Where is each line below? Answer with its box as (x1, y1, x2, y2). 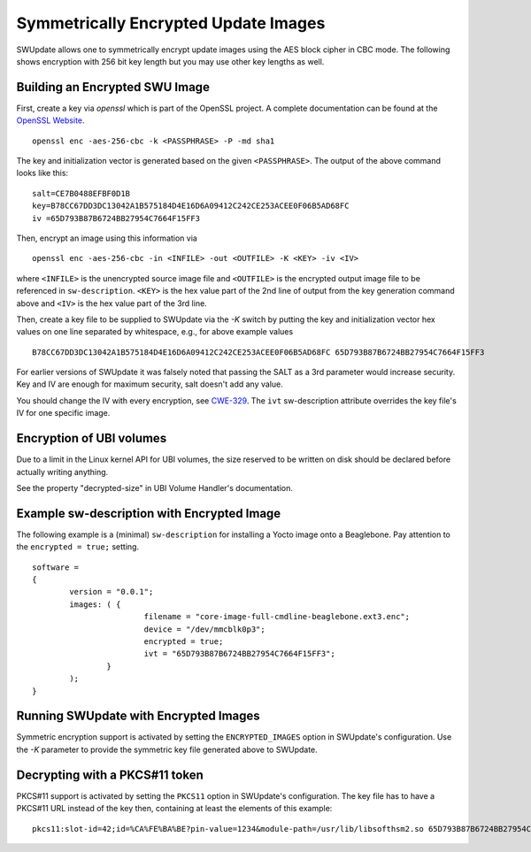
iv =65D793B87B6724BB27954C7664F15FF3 (32, 213, 201, 223)
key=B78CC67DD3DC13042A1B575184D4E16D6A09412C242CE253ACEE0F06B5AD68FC (32, 201, 350, 211)
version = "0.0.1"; (69, 587, 154, 597)
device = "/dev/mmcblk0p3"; (143, 624, 265, 634)
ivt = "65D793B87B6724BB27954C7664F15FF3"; (143, 649, 335, 659)
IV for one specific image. (16, 408, 111, 418)
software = (32, 562, 80, 572)
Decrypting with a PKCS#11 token (16, 767, 204, 782)
